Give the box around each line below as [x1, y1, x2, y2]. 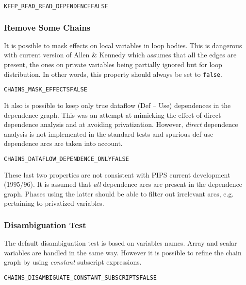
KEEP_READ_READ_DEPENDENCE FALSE [4, 3, 108, 10]
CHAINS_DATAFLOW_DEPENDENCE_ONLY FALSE [4, 155, 129, 162]
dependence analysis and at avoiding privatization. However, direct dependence [4, 119, 238, 129]
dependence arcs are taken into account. [4, 138, 123, 148]
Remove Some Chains [4, 21, 91, 33]
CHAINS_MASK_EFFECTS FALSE [4, 86, 87, 93]
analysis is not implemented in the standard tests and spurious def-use [4, 128, 213, 139]
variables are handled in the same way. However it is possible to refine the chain [4, 247, 242, 257]
